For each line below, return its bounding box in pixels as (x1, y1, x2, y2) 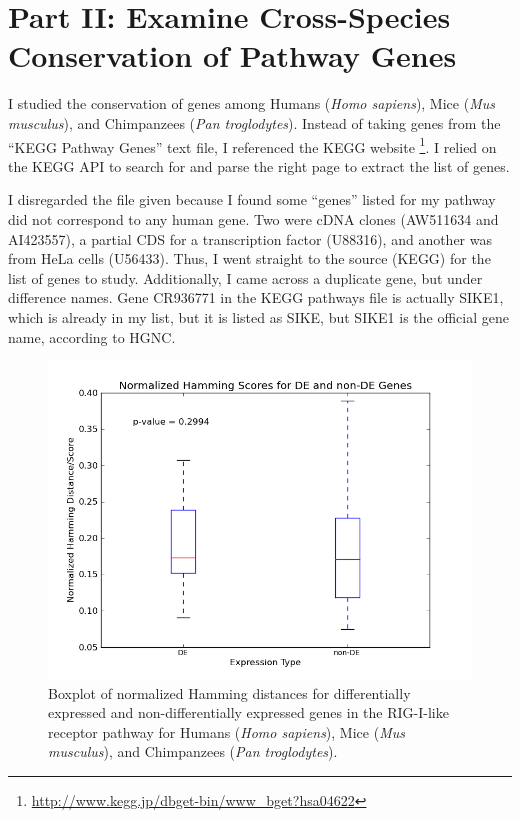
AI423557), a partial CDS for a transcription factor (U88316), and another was (8, 228, 493, 249)
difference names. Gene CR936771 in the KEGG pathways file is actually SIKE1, (8, 287, 504, 308)
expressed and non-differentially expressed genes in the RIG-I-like (48, 702, 449, 723)
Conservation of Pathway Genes (8, 35, 457, 76)
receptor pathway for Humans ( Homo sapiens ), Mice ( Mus (48, 721, 405, 742)
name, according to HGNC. (8, 326, 176, 347)
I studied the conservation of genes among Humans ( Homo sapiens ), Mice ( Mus (8, 93, 495, 114)
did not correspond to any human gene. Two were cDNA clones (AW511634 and (8, 208, 499, 229)
